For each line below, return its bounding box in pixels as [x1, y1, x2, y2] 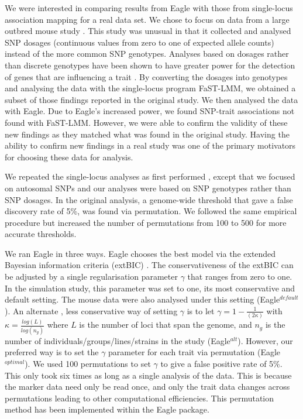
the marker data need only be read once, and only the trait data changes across [5, 380, 290, 393]
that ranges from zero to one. [187, 270, 292, 283]
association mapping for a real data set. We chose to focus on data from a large [5, 13, 290, 25]
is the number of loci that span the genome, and [79, 318, 252, 331]
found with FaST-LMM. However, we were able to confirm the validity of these [5, 116, 288, 128]
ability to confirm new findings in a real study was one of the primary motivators [5, 139, 296, 152]
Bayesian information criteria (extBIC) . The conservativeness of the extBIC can [5, 259, 294, 271]
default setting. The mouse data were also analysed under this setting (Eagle [5, 293, 280, 305]
